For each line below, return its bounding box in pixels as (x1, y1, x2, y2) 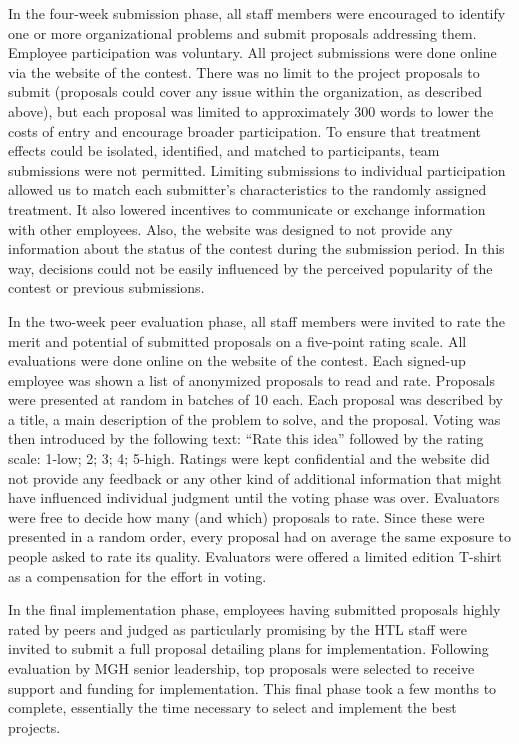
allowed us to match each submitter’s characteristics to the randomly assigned (8, 179, 487, 200)
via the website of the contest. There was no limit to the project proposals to (8, 61, 480, 82)
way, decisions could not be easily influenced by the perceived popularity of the (8, 257, 493, 278)
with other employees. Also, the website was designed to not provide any (8, 218, 453, 239)
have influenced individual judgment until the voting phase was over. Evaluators (8, 487, 500, 508)
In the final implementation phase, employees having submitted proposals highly (8, 599, 501, 620)
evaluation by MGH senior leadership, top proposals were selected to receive (8, 658, 475, 678)
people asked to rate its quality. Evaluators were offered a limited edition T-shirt (8, 546, 502, 567)
